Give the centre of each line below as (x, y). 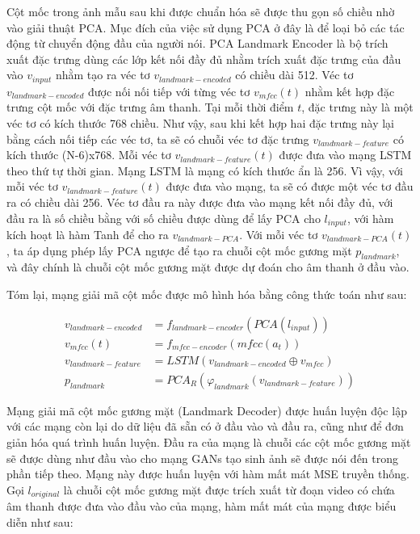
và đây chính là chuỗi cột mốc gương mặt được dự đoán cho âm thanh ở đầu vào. (208, 267)
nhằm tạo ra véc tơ (103, 75)
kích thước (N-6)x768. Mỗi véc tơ (89, 155)
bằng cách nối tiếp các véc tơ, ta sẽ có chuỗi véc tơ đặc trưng (158, 139)
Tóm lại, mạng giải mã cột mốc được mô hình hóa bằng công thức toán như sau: (207, 294)
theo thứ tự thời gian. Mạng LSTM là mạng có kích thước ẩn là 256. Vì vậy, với (205, 170)
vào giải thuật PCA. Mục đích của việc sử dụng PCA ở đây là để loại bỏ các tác (206, 27)
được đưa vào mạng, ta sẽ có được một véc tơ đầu (290, 186)
